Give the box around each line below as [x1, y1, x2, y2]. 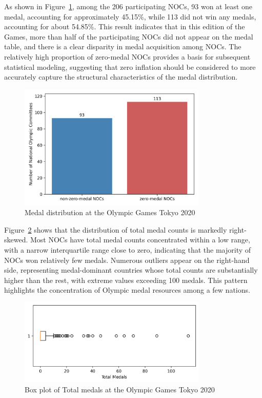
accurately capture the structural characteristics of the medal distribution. [4, 71, 238, 82]
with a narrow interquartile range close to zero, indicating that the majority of [4, 244, 251, 255]
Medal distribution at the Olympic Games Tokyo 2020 [25, 207, 195, 218]
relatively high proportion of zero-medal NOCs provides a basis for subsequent [4, 51, 251, 62]
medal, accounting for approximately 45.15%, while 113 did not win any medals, [4, 11, 256, 22]
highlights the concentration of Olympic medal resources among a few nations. [4, 285, 250, 295]
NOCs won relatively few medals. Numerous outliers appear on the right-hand [4, 254, 250, 265]
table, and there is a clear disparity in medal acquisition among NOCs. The [4, 41, 241, 52]
